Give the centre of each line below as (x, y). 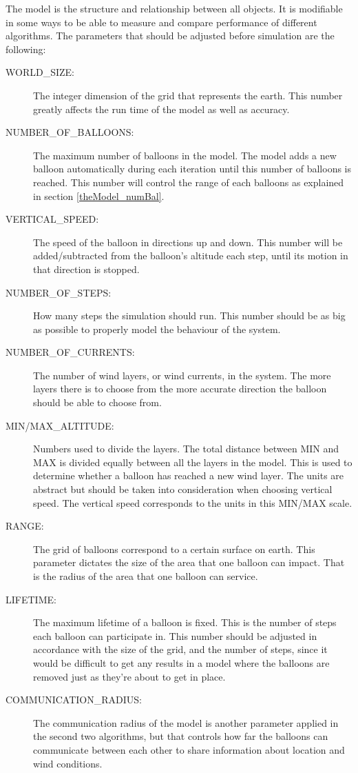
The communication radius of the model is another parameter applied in (186, 722)
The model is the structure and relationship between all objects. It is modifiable (174, 8)
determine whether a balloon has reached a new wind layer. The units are (189, 475)
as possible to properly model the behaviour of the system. (157, 329)
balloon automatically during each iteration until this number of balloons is (192, 169)
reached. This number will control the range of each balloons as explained (189, 182)
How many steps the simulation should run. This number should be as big (189, 315)
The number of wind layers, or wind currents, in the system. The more (182, 375)
